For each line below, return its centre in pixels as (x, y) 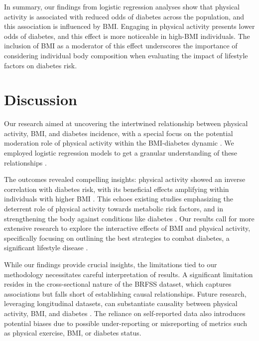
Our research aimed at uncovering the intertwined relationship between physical (126, 123)
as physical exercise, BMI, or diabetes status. (73, 333)
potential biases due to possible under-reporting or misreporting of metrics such (126, 323)
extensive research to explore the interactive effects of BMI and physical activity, (127, 228)
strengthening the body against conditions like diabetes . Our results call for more (129, 218)
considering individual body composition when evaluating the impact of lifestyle (126, 55)
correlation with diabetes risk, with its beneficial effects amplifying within (117, 189)
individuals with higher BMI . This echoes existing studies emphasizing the (119, 199)
